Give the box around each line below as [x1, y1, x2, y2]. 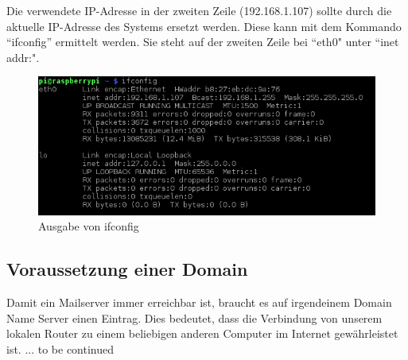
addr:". [6, 48, 40, 65]
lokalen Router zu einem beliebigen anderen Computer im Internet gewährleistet [6, 325, 398, 342]
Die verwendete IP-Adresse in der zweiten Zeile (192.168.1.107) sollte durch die [6, 2, 392, 18]
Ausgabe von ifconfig [38, 218, 139, 234]
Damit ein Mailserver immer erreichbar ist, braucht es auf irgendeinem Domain [6, 293, 392, 310]
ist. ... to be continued [6, 340, 115, 357]
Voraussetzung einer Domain [6, 257, 248, 281]
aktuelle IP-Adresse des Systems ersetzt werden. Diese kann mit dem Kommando [6, 17, 402, 34]
